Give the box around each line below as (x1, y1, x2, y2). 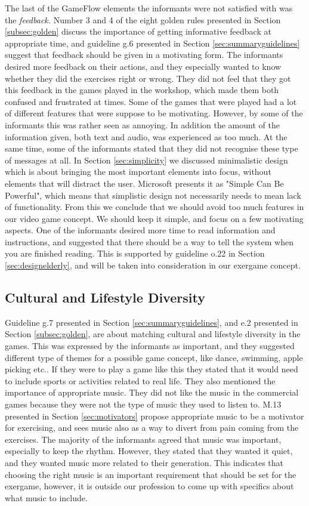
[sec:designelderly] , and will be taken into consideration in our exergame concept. (5, 259, 301, 271)
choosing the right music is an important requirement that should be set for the (5, 468, 296, 480)
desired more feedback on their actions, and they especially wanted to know (5, 60, 282, 72)
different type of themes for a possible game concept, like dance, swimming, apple (5, 351, 303, 363)
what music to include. (5, 491, 88, 504)
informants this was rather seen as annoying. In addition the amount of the (5, 118, 280, 131)
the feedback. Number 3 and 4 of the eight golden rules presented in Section (5, 13, 281, 26)
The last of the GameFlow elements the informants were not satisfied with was (5, 2, 293, 14)
